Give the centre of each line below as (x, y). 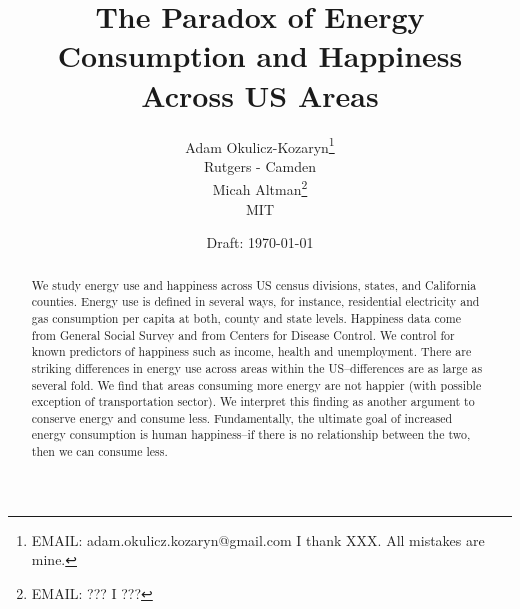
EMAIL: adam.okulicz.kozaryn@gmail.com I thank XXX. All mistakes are (258, 539)
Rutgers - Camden (260, 165)
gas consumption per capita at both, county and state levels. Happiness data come (246, 317)
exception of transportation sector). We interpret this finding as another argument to (253, 401)
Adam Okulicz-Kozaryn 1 (260, 145)
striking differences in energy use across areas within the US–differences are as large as (257, 367)
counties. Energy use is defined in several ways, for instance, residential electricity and (255, 301)
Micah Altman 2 (260, 187)
